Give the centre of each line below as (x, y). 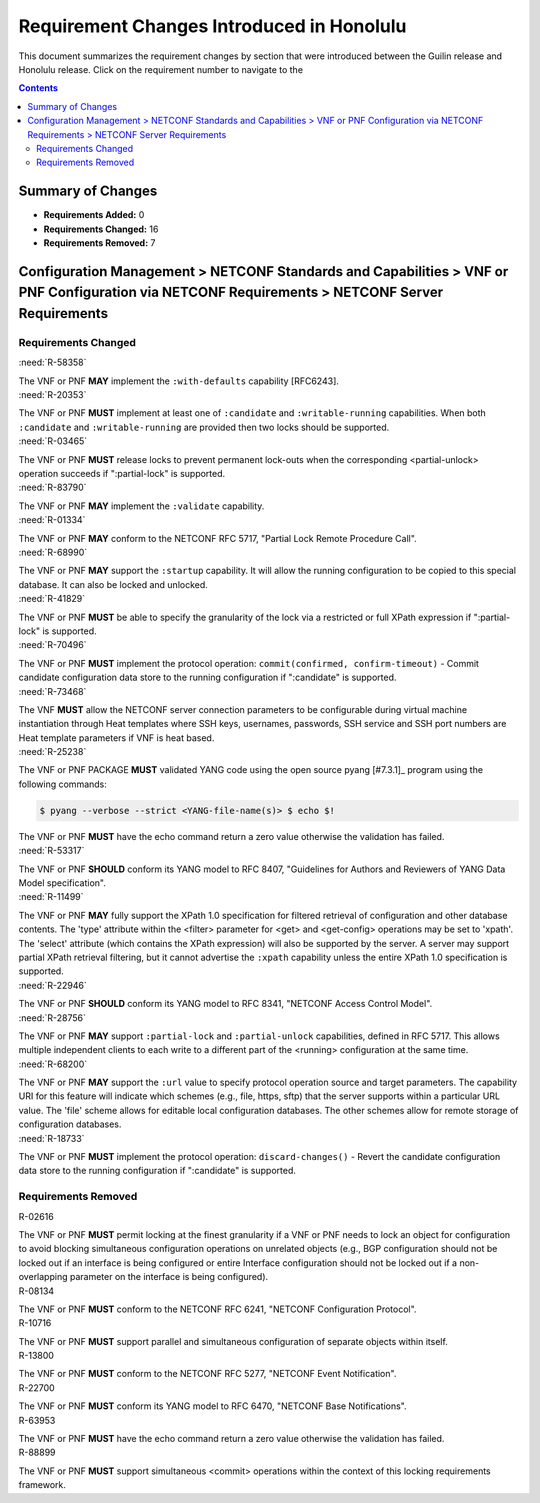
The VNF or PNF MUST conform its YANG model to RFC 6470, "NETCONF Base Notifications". (212, 1406)
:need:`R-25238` (52, 752)
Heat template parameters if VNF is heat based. (116, 737)
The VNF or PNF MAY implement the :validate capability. (141, 506)
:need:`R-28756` (52, 1017)
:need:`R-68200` (53, 1064)
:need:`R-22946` (52, 985)
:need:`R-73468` (52, 691)
